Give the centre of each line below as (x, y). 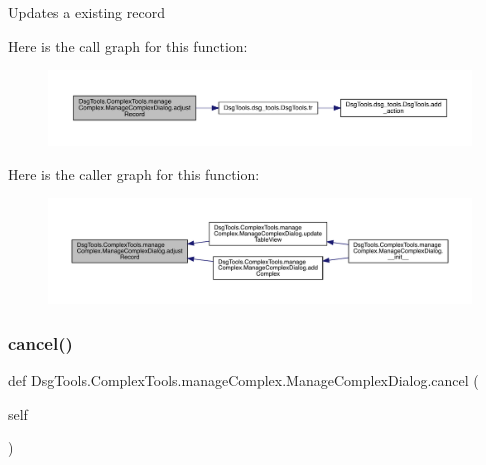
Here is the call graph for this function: (128, 45)
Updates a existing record (86, 12)
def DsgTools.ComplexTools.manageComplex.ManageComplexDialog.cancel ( (243, 379)
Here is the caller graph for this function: (134, 173)
